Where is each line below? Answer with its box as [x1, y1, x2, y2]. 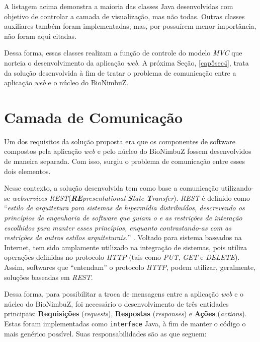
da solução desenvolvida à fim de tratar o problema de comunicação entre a [4, 67, 236, 78]
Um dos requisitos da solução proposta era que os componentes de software [4, 136, 235, 146]
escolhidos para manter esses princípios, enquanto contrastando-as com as [4, 222, 231, 233]
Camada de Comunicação [4, 106, 183, 127]
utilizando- [221, 183, 254, 193]
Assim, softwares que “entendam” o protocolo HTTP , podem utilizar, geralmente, [4, 262, 256, 272]
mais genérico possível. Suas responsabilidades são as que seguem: [4, 328, 207, 338]
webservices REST [12, 192, 68, 203]
